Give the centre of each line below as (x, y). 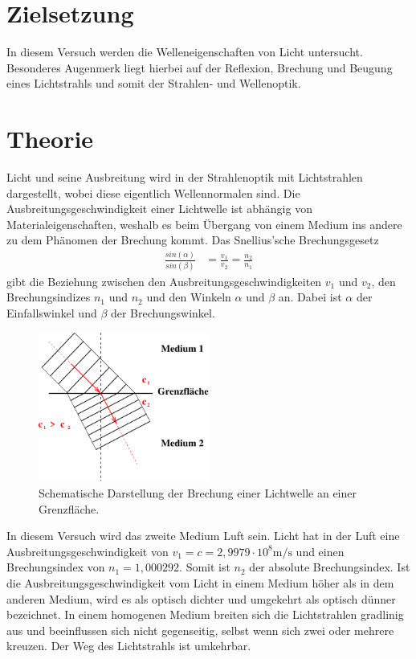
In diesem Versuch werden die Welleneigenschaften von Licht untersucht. (185, 52)
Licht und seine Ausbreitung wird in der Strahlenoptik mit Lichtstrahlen (185, 177)
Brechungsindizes (49, 297)
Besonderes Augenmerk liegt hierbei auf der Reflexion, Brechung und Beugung (200, 67)
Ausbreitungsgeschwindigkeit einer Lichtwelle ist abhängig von (159, 209)
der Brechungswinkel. (163, 312)
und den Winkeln (189, 297)
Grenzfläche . (69, 508)
